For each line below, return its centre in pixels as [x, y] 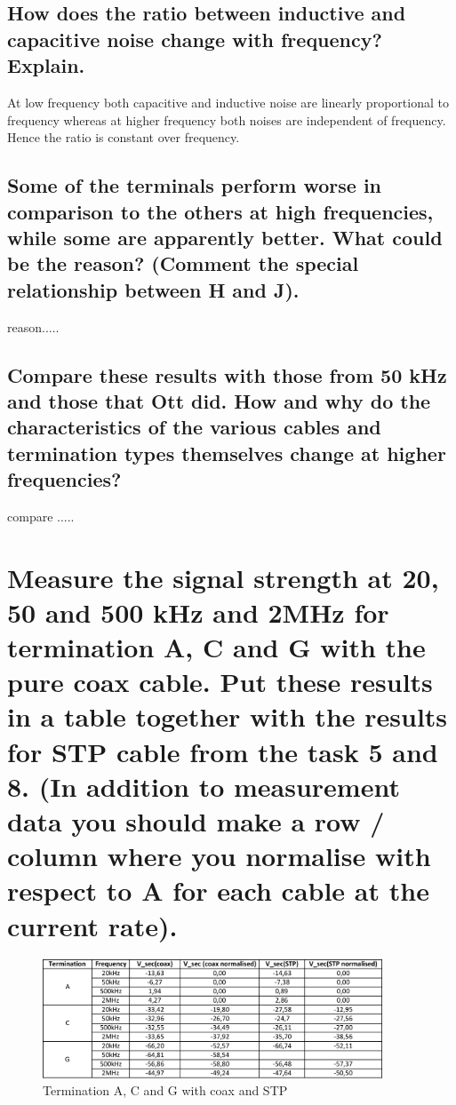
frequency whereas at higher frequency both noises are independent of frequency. [227, 119]
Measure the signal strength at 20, [223, 577]
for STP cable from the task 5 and [223, 751]
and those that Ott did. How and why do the [219, 400]
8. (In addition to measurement [204, 786]
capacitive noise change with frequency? [195, 39]
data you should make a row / [196, 820]
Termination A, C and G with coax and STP [165, 1090]
